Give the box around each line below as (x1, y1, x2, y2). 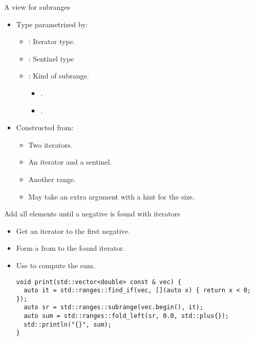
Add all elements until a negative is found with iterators (4, 208, 180, 219)
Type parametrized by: (16, 18, 88, 29)
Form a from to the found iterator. (16, 243, 125, 253)
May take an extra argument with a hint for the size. (28, 191, 195, 202)
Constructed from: (16, 122, 74, 133)
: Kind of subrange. (28, 70, 89, 81)
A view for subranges (4, 2, 70, 12)
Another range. (28, 173, 76, 184)
